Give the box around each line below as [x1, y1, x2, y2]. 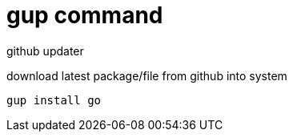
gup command [6, 2, 163, 29]
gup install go [6, 93, 102, 107]
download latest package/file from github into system [6, 68, 287, 83]
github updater [6, 43, 84, 58]
